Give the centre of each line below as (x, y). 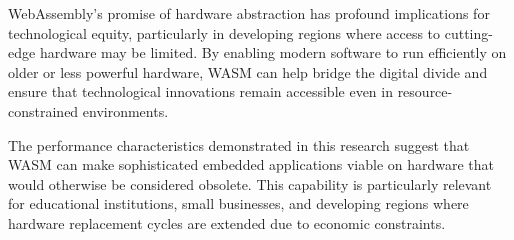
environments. (125, 110)
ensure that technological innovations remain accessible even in (200, 91)
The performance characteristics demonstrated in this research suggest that (239, 144)
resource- (425, 91)
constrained (43, 110)
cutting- (468, 32)
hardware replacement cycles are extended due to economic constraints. (227, 222)
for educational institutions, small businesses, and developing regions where (238, 203)
